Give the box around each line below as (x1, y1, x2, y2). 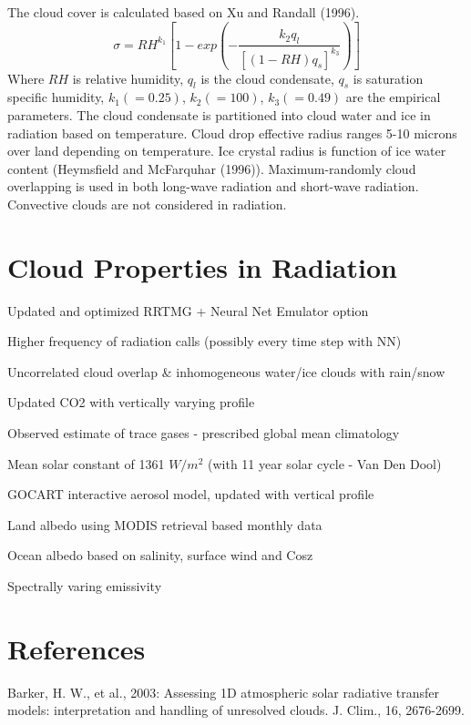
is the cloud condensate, (200, 68, 334, 87)
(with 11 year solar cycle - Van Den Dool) (208, 454, 442, 473)
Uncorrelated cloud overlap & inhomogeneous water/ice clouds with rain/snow (7, 362, 445, 381)
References (7, 629, 146, 667)
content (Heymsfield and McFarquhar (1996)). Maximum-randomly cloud (7, 158, 416, 178)
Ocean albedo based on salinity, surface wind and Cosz (7, 546, 313, 565)
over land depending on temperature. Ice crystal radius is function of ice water (7, 141, 446, 160)
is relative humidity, (72, 68, 184, 87)
